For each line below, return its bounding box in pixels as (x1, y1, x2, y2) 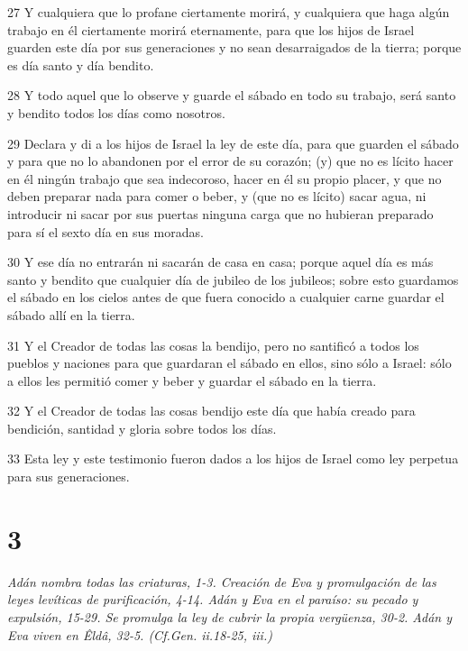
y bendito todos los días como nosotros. (7, 103, 225, 122)
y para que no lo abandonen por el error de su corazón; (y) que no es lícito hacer (7, 151, 454, 170)
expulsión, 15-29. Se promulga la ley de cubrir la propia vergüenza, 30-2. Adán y (7, 607, 453, 626)
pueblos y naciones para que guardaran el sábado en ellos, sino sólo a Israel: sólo (7, 353, 452, 372)
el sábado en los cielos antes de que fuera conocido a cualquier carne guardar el (7, 288, 445, 307)
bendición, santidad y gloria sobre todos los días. (7, 418, 277, 437)
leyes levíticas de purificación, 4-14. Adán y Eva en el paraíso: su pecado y (7, 590, 418, 609)
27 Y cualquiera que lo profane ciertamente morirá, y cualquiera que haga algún (7, 3, 450, 21)
